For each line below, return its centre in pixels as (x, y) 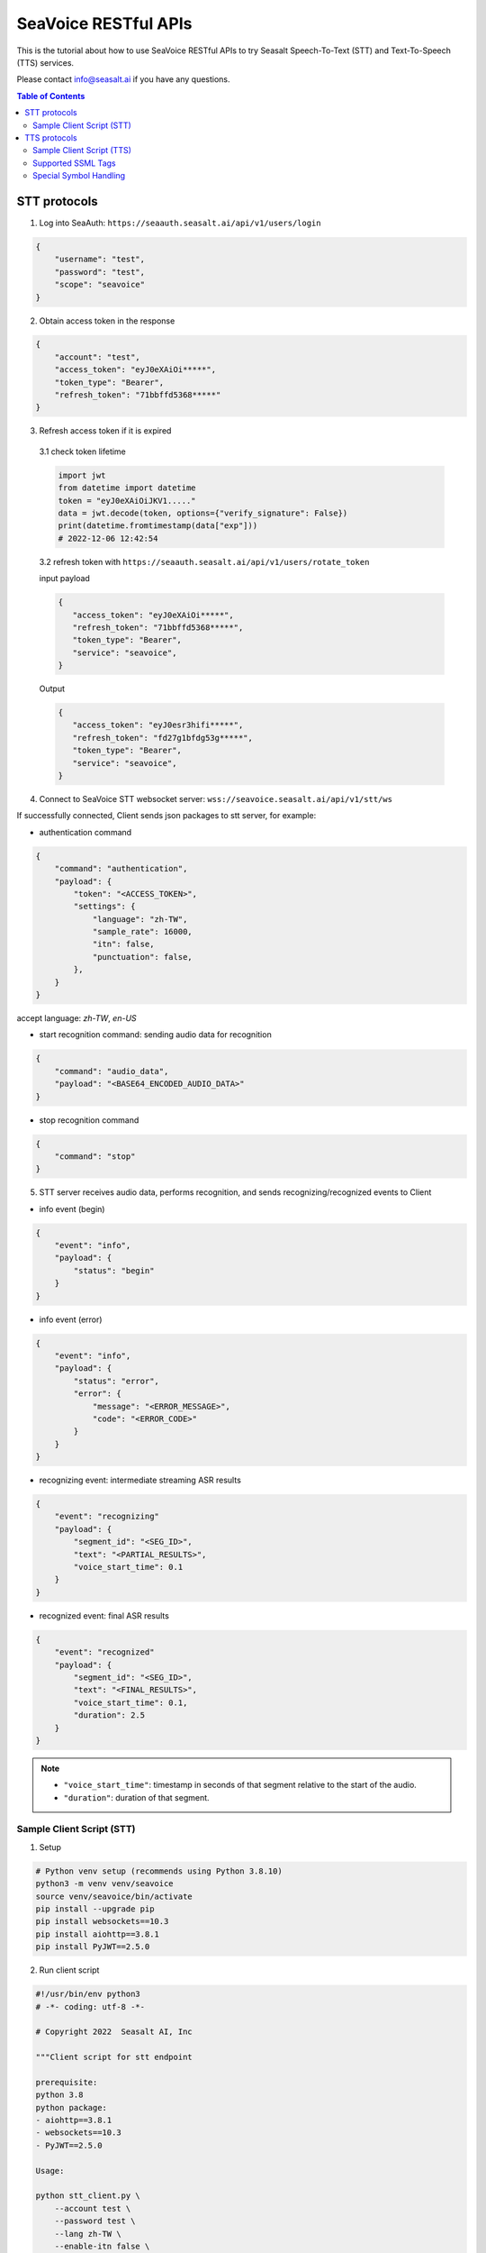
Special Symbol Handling (79, 176)
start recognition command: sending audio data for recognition (155, 1035)
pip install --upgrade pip (95, 1909)
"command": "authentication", (121, 869)
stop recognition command (89, 1120)
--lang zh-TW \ (88, 2234)
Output (52, 689)
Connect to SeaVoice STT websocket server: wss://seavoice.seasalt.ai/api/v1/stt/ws (216, 798)
